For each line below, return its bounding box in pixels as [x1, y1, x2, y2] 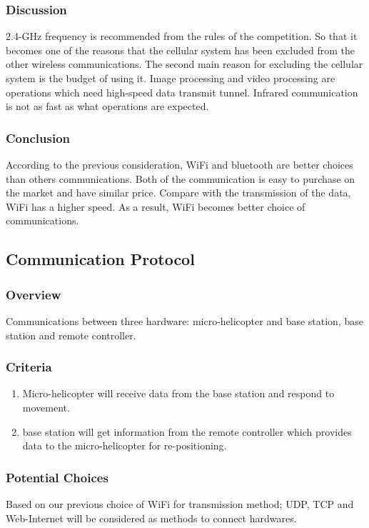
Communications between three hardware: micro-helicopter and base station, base [6, 313, 363, 328]
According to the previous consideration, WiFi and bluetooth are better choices [6, 157, 353, 171]
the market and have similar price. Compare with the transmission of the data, [6, 185, 351, 200]
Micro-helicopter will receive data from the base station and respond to [22, 386, 335, 401]
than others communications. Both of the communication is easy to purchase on [6, 171, 355, 186]
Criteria [6, 358, 52, 376]
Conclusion [6, 129, 70, 146]
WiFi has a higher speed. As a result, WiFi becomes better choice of [6, 199, 305, 214]
